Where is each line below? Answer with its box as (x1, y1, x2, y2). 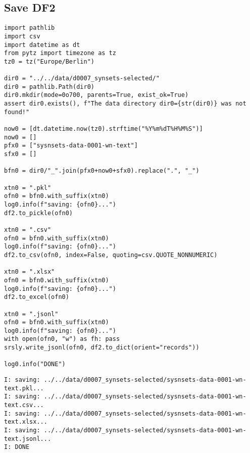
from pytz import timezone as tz (4, 49, 116, 57)
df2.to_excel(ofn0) (4, 293, 69, 301)
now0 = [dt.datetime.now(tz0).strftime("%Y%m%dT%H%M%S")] (4, 125, 203, 133)
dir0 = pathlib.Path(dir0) (4, 83, 94, 90)
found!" (4, 108, 30, 116)
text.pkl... (4, 384, 44, 392)
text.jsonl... (4, 435, 52, 442)
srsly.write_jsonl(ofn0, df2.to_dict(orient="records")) (4, 344, 199, 351)
